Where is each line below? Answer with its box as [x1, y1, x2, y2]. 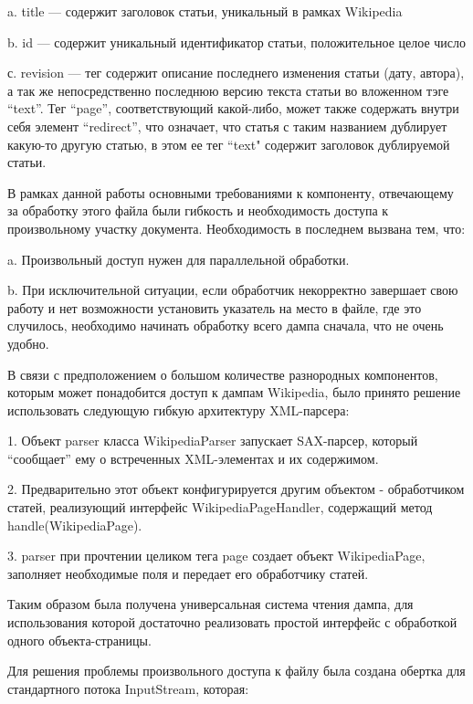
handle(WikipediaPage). [7, 515, 142, 534]
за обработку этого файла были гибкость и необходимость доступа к [7, 201, 389, 220]
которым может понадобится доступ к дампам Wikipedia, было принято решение [7, 383, 461, 402]
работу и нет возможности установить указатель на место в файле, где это [7, 298, 422, 317]
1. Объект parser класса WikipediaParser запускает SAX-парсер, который [7, 431, 418, 450]
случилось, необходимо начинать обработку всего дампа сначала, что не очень [7, 316, 444, 335]
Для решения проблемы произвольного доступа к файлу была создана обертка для [7, 661, 466, 680]
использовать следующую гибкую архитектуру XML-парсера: [7, 400, 350, 419]
